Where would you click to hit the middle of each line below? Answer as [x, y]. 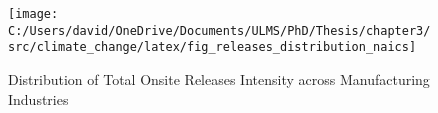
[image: [33, 14]
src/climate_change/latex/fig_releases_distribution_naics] [212, 47]
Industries [38, 98]
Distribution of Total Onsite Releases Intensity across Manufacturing [219, 78]
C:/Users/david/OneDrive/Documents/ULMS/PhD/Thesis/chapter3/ [219, 30]
